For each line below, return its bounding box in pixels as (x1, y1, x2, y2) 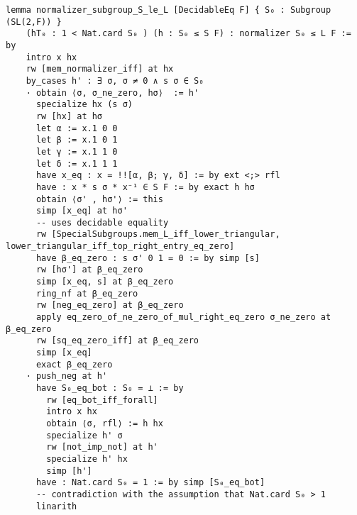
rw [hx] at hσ (35, 111, 103, 121)
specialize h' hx (46, 453, 128, 464)
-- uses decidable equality (35, 217, 169, 228)
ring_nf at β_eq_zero (35, 288, 138, 299)
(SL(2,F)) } (6, 16, 62, 27)
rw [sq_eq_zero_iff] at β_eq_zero (35, 336, 199, 346)
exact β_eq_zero (35, 359, 113, 370)
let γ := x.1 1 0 (35, 146, 118, 157)
